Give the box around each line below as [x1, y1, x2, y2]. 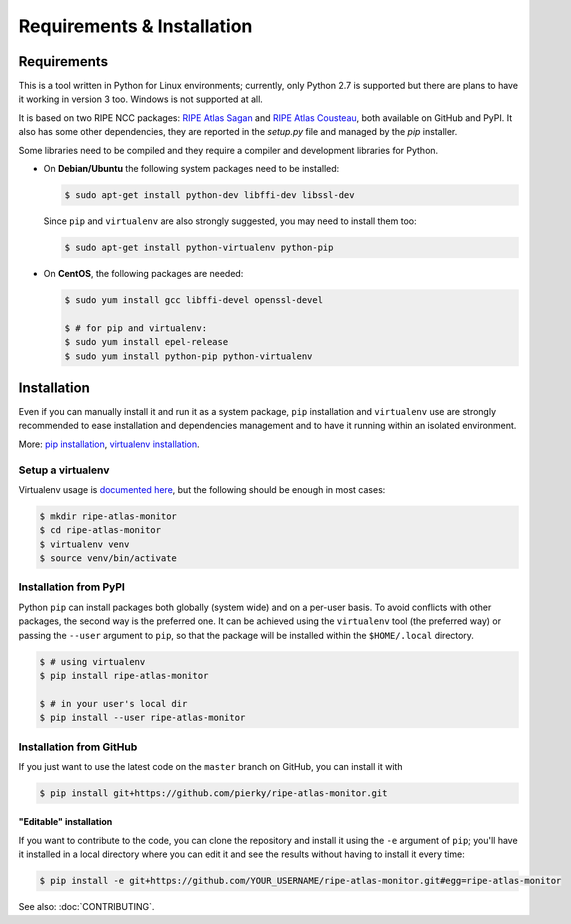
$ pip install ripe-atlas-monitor [39, 670, 209, 681]
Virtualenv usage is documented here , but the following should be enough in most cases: [18, 483, 386, 495]
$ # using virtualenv [39, 656, 146, 667]
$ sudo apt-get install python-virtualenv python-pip [64, 241, 334, 253]
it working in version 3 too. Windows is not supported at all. [18, 93, 264, 105]
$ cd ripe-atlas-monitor [39, 525, 162, 536]
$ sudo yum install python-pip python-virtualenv [64, 350, 313, 362]
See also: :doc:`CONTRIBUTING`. [18, 901, 155, 913]
